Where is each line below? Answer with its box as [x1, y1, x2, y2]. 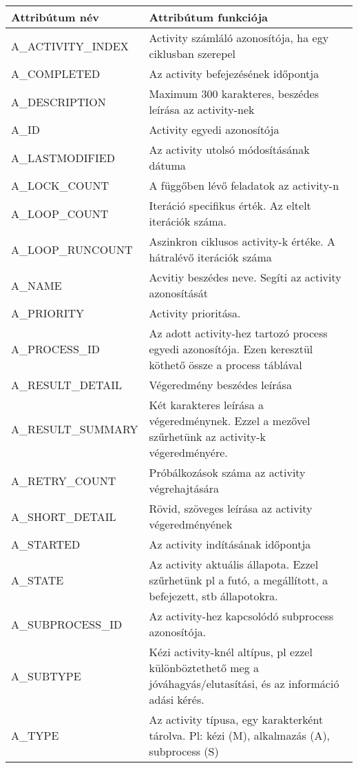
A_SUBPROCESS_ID [11, 616, 123, 632]
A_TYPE [11, 727, 59, 743]
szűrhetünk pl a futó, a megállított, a [149, 572, 328, 588]
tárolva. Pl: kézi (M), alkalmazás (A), [149, 727, 330, 743]
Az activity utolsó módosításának [149, 141, 310, 157]
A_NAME [11, 277, 62, 293]
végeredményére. [149, 444, 228, 460]
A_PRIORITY [11, 305, 85, 321]
